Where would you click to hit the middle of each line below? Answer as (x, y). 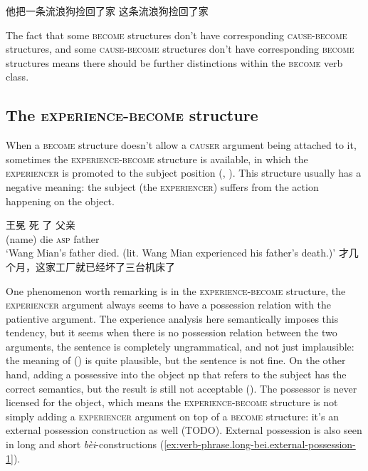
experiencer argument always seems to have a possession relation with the (169, 305)
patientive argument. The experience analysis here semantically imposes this (172, 318)
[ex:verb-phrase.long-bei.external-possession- (260, 444)
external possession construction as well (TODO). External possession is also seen (184, 430)
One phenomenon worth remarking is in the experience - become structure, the (176, 290)
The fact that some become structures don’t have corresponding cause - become (177, 35)
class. (17, 77)
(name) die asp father (53, 238)
